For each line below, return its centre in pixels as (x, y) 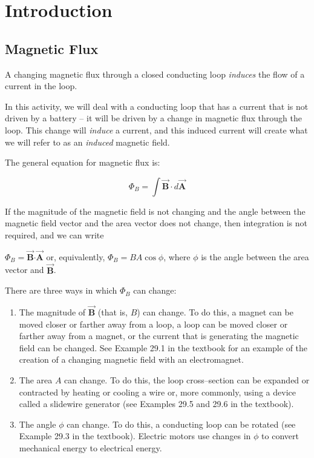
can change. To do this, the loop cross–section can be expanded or (187, 379)
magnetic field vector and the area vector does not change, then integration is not (156, 223)
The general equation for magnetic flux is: (83, 162)
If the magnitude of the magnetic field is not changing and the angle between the (155, 211)
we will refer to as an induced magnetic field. (87, 142)
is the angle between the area (255, 256)
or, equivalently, (76, 256)
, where (177, 256)
